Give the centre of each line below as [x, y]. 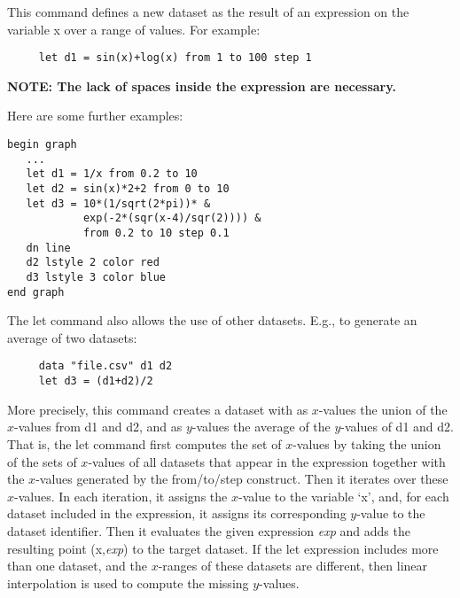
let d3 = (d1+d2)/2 [96, 381]
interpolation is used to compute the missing [128, 582]
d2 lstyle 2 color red [93, 263]
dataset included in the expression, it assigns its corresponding [177, 513]
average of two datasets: [72, 337]
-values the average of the [261, 427]
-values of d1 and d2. [397, 427]
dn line [48, 248]
